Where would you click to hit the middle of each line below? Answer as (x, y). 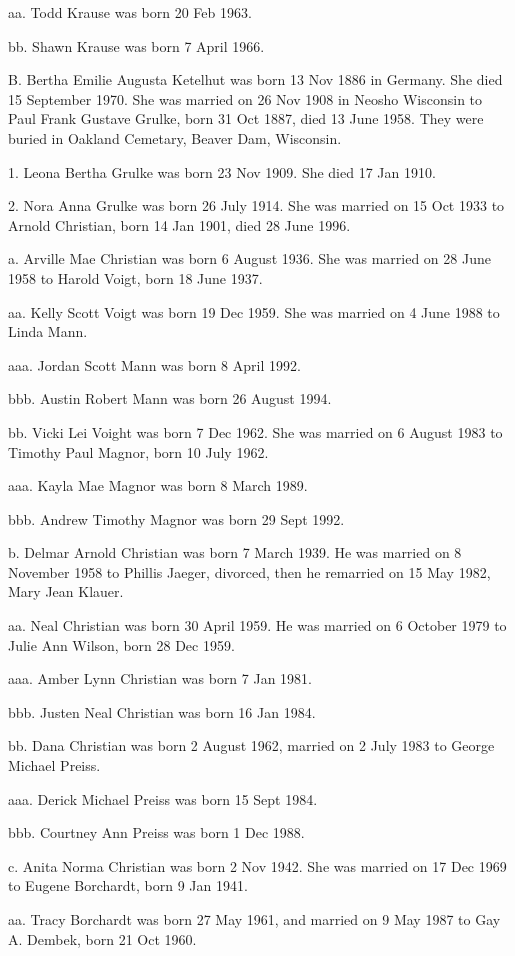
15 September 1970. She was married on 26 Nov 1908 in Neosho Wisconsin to (245, 98)
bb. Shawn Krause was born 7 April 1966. (136, 45)
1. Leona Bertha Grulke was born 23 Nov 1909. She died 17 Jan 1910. (222, 171)
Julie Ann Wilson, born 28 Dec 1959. (121, 644)
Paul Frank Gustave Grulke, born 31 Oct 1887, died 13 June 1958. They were (246, 118)
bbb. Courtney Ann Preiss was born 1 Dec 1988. (156, 832)
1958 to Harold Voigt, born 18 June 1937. (135, 277)
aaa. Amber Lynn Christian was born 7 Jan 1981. (160, 678)
